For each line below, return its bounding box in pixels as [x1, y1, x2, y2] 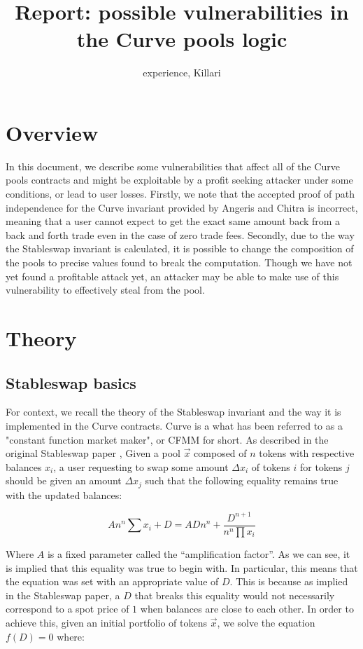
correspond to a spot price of [6, 601, 129, 616]
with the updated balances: [6, 487, 122, 502]
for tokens [299, 459, 343, 474]
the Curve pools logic [76, 25, 287, 53]
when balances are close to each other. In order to [140, 601, 354, 616]
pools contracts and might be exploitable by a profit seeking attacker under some [6, 172, 353, 187]
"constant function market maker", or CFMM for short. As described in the [6, 432, 329, 446]
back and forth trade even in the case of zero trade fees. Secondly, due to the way [6, 227, 355, 242]
